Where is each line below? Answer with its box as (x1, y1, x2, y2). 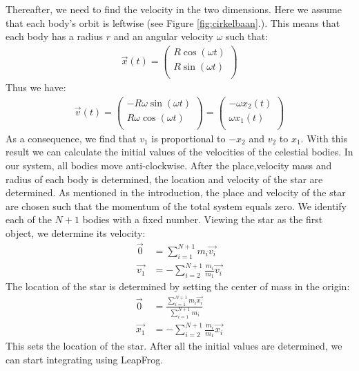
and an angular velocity (113, 29, 213, 44)
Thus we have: (6, 79, 66, 94)
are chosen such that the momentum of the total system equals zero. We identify (6, 198, 347, 213)
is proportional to (151, 131, 226, 145)
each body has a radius (6, 29, 103, 44)
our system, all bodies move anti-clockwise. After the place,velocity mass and (6, 158, 332, 172)
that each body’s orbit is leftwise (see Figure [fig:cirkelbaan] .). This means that (6, 15, 340, 30)
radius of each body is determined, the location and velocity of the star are (6, 171, 323, 186)
